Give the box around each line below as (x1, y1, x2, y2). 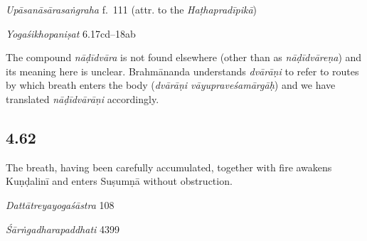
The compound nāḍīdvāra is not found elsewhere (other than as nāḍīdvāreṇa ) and (6, 50, 362, 65)
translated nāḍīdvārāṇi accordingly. (6, 91, 159, 106)
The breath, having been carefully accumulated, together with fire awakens (6, 159, 332, 174)
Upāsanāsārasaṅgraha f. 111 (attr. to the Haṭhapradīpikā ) (6, 2, 257, 16)
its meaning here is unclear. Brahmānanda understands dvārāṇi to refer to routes (6, 63, 359, 78)
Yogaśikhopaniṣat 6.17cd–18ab (6, 26, 136, 41)
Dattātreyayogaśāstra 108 (6, 197, 115, 212)
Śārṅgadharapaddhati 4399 (6, 221, 120, 236)
